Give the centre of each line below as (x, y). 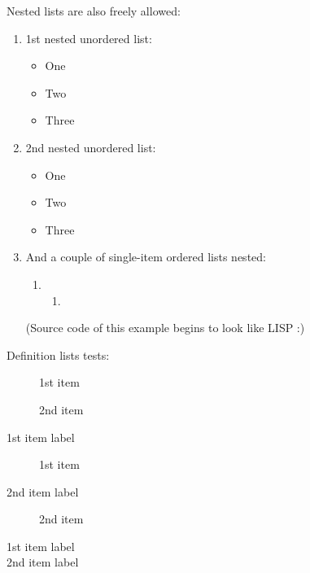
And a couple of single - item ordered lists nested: (146, 257)
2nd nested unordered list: (91, 147)
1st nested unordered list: (89, 38)
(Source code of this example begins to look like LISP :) (165, 328)
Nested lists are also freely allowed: (94, 11)
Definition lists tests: (58, 354)
